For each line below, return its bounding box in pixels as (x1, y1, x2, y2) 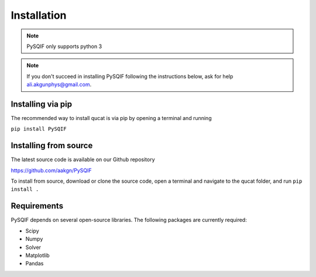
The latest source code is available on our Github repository (11, 156, 155, 163)
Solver (25, 244, 41, 251)
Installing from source (11, 141, 93, 151)
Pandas (25, 260, 44, 267)
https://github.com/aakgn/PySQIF (11, 167, 92, 174)
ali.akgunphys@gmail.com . (26, 81, 92, 88)
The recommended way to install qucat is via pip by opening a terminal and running (11, 115, 212, 122)
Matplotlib (25, 252, 50, 259)
